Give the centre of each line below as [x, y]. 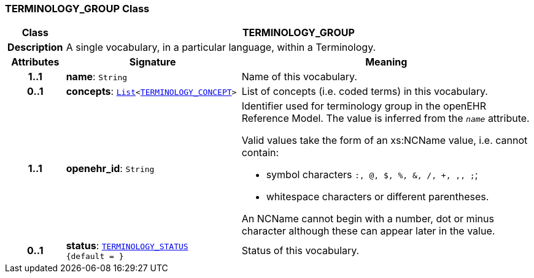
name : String [97, 77]
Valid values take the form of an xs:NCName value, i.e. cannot [385, 141]
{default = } [95, 257]
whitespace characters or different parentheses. [377, 197]
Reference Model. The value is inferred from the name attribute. [385, 118]
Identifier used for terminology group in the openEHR [364, 106]
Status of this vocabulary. [300, 250]
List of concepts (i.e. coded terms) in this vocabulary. [365, 92]
